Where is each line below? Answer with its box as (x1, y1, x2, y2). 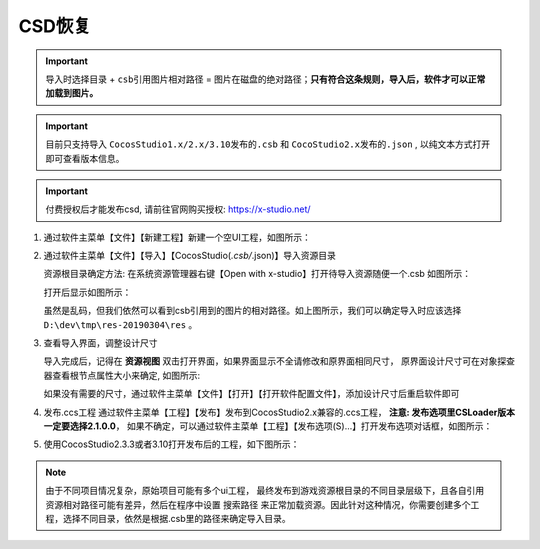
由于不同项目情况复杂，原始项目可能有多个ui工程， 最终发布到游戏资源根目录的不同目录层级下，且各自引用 (45, 485, 485, 497)
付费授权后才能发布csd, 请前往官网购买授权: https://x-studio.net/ (45, 203, 311, 215)
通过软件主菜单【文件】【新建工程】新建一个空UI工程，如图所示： (43, 231, 312, 243)
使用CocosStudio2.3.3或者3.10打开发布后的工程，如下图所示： (43, 438, 300, 450)
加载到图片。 (45, 87, 99, 99)
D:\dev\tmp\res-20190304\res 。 (43, 318, 198, 330)
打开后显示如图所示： (43, 286, 132, 298)
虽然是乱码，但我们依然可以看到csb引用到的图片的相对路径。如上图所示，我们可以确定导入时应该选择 (43, 305, 462, 317)
